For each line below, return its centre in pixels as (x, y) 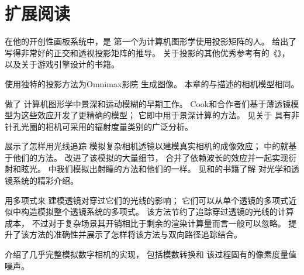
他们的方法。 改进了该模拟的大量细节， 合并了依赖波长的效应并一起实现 (151, 157)
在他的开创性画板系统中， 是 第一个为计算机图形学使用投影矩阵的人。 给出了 (151, 41)
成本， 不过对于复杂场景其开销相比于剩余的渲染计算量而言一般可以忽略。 (145, 223)
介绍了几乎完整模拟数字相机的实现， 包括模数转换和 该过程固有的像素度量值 (151, 254)
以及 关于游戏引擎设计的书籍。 (62, 64)
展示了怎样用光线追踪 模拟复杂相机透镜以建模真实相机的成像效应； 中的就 (147, 146)
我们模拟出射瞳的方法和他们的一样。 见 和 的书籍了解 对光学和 (174, 169)
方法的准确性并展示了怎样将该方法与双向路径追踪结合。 (135, 234)
